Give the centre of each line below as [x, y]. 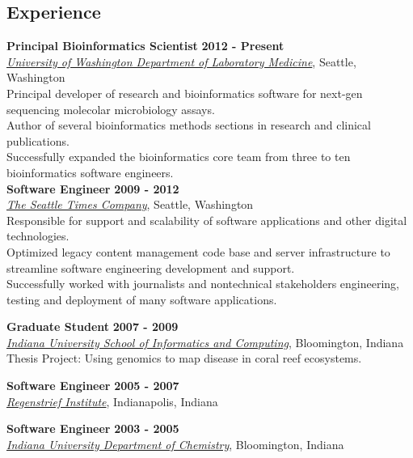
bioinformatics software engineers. [90, 172]
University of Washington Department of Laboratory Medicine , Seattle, [181, 61]
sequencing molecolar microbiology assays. [111, 109]
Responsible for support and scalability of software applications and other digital [207, 220]
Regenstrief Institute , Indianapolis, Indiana [112, 401]
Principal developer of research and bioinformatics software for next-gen [185, 93]
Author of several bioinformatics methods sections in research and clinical [189, 125]
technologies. [38, 236]
